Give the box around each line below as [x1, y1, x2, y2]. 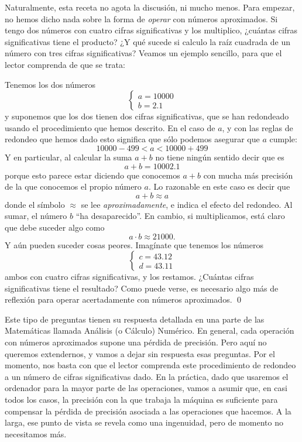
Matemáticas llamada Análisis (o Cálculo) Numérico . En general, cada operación [5, 324, 294, 337]
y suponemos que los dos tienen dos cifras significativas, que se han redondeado [5, 110, 289, 122]
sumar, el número [5, 210, 67, 222]
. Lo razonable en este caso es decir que [148, 180, 290, 193]
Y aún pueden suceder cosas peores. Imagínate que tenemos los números [5, 238, 263, 251]
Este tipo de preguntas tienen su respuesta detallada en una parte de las [5, 313, 265, 325]
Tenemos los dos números [5, 78, 96, 90]
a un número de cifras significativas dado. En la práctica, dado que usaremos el [5, 370, 289, 382]
